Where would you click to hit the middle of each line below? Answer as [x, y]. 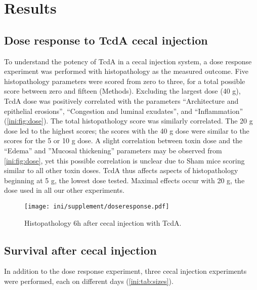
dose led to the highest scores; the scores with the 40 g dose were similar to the [127, 130]
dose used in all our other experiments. [64, 190]
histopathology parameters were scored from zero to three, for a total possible [125, 81]
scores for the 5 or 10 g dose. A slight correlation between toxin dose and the [123, 140]
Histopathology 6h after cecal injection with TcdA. [103, 222]
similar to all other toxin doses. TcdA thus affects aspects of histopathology [121, 170]
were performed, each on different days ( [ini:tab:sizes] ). [89, 281]
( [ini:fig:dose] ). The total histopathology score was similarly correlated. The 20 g [128, 121]
